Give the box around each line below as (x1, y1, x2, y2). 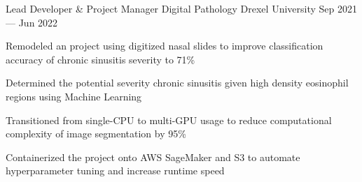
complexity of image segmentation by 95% (6, 126, 186, 141)
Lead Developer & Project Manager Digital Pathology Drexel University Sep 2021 (6, 1, 357, 15)
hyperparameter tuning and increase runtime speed (6, 163, 225, 178)
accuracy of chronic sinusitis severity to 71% (6, 52, 195, 66)
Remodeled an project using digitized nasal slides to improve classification (6, 38, 323, 53)
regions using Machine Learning (6, 89, 142, 103)
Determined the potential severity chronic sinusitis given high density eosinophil (6, 75, 349, 90)
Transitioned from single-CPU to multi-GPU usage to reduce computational (6, 112, 332, 127)
